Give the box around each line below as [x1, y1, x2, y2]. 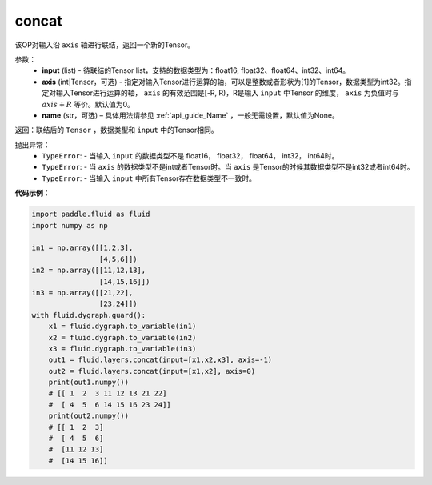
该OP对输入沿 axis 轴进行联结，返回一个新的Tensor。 [14, 40, 195, 50]
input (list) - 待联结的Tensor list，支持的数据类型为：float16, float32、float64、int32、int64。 [42, 66, 350, 75]
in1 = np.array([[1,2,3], [31, 243, 134, 252]
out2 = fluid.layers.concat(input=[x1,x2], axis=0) [48, 367, 256, 375]
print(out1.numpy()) [48, 378, 130, 387]
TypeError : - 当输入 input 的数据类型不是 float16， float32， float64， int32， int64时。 [42, 151, 339, 161]
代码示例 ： [14, 188, 50, 198]
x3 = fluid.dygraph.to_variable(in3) [48, 344, 197, 353]
